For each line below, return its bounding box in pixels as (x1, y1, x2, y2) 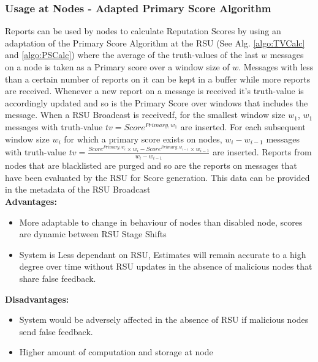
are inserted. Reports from (213, 145, 312, 158)
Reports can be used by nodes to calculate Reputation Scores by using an (5, 24, 281, 37)
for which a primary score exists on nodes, (64, 132, 222, 145)
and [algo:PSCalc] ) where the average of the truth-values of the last (5, 48, 259, 61)
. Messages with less (238, 61, 314, 73)
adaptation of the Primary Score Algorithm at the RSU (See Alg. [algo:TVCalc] (5, 36, 305, 49)
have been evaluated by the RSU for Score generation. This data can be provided (5, 171, 310, 183)
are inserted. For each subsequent (180, 120, 306, 133)
